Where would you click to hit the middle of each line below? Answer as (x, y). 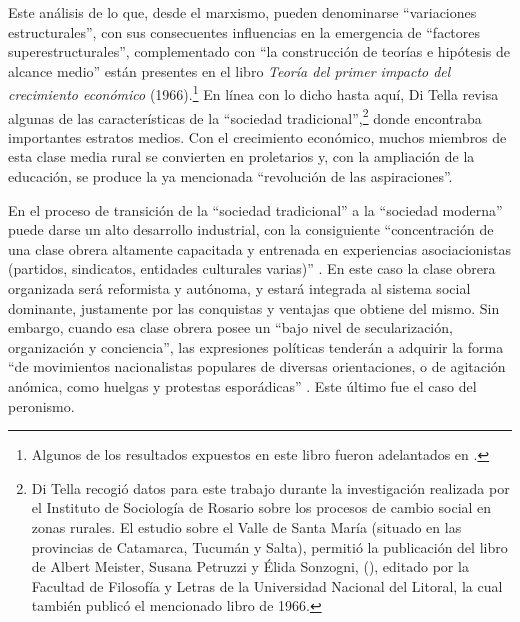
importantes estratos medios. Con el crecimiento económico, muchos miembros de (257, 136)
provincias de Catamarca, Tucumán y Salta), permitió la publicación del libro (269, 546)
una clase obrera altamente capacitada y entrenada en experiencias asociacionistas (259, 248)
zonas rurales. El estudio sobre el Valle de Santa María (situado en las (246, 526)
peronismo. (41, 405)
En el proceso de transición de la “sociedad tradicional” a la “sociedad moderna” (255, 209)
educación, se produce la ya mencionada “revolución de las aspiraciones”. (230, 176)
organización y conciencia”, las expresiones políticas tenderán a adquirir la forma (256, 346)
